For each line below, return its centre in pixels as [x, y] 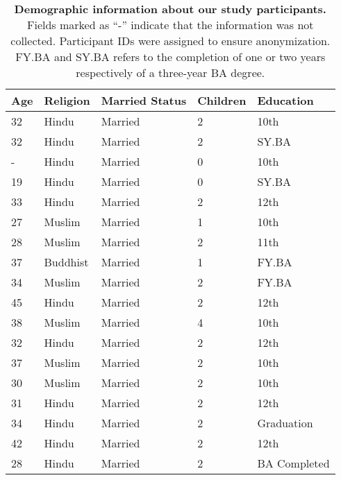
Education [285, 100]
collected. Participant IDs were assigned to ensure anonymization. [170, 41]
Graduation [285, 423]
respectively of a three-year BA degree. [170, 72]
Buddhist [66, 262]
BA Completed [293, 463]
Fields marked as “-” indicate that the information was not [170, 25]
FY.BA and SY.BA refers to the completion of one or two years [170, 57]
